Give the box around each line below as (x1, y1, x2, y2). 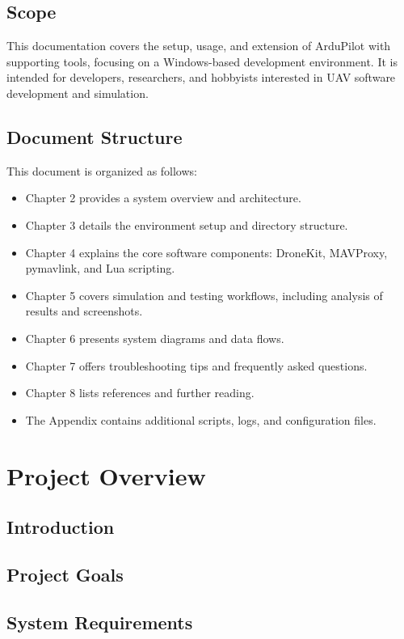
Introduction (6, 514, 115, 540)
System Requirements (6, 609, 193, 634)
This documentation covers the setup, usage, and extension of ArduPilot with (6, 37, 391, 54)
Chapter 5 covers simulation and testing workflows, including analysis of (25, 286, 383, 303)
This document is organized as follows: (6, 162, 197, 179)
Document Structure (6, 124, 183, 149)
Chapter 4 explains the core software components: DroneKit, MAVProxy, (25, 243, 388, 260)
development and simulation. (6, 84, 149, 101)
